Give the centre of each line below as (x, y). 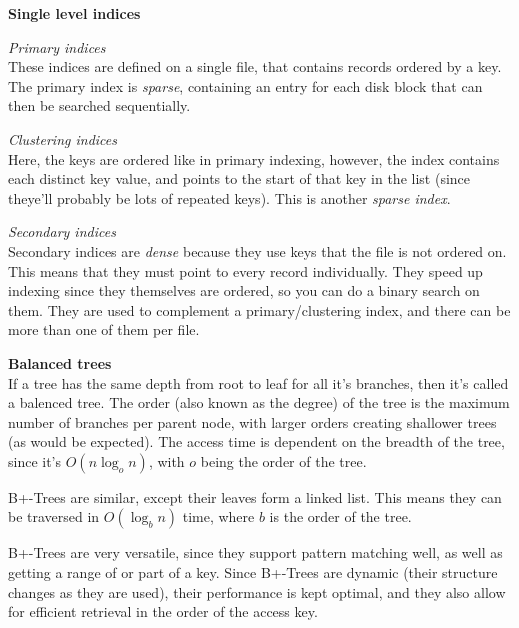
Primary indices (57, 46)
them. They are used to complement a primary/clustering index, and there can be (259, 309)
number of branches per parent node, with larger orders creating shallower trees (252, 421)
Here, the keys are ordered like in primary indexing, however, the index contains (254, 158)
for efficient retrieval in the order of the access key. (163, 611)
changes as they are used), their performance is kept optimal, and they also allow (257, 591)
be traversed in (54, 516)
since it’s (35, 460)
